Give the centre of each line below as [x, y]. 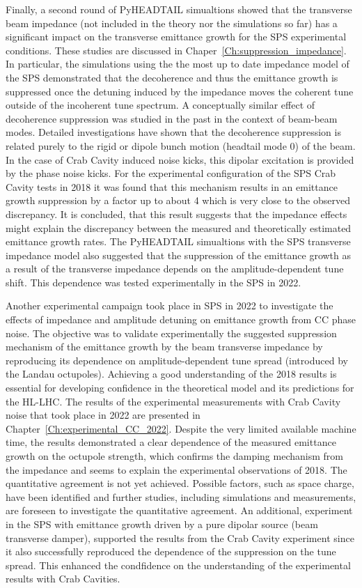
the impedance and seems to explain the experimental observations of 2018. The [176, 469]
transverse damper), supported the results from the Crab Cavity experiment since [180, 537]
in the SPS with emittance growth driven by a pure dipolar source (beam [162, 524]
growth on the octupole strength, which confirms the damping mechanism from [174, 456]
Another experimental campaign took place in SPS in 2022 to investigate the [170, 305]
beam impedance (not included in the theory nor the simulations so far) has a [172, 23]
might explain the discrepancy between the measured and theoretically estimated [179, 227]
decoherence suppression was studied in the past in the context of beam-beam [172, 118]
